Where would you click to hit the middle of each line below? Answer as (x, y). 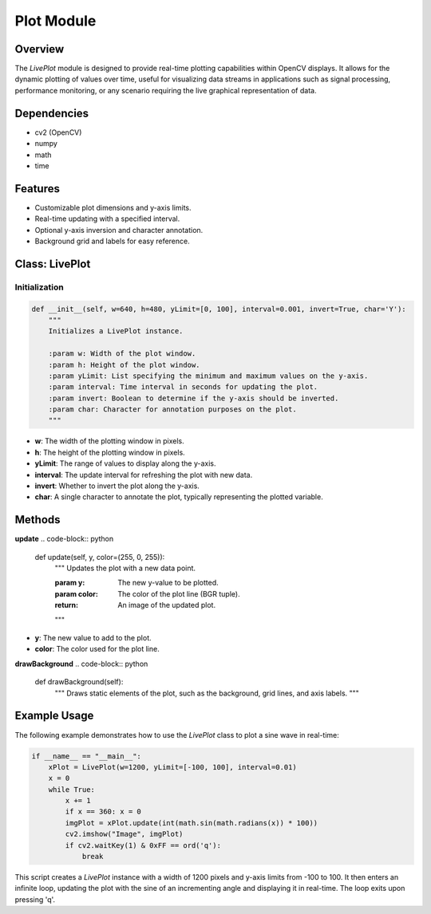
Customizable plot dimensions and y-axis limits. (113, 207)
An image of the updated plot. (166, 605)
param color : (77, 593)
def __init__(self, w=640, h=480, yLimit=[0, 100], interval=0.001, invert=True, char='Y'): (219, 309)
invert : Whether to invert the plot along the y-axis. (117, 486)
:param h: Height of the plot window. (124, 364)
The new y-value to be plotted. (168, 583)
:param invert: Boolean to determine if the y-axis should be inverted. (194, 398)
